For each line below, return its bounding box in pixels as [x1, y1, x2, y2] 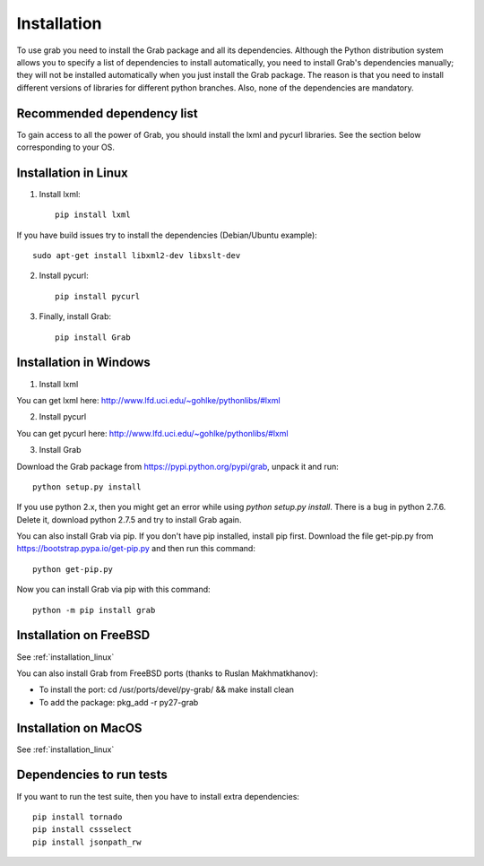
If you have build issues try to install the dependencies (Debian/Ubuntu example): [16, 229, 317, 240]
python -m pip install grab [32, 605, 156, 615]
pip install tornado [32, 811, 123, 822]
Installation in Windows [16, 355, 151, 370]
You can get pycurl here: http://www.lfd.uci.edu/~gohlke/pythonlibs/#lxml [16, 428, 289, 438]
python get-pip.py [32, 564, 114, 574]
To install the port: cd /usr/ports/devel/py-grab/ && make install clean [39, 684, 295, 695]
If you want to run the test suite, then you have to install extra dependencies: [16, 791, 300, 801]
